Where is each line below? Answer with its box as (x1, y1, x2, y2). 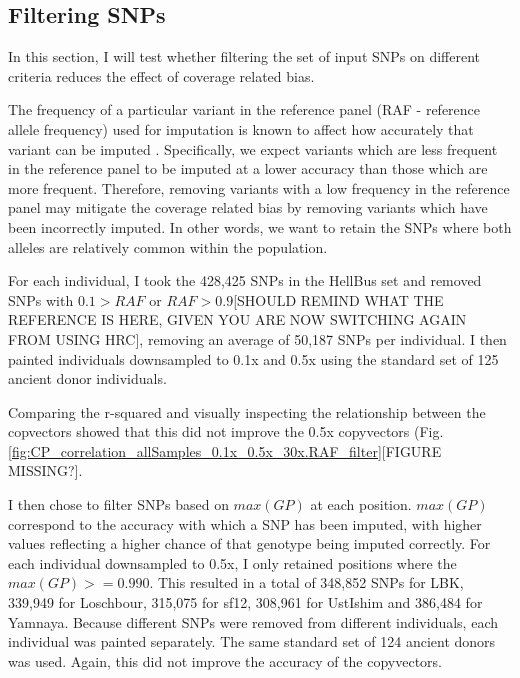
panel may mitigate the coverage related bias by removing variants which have (8, 197, 488, 218)
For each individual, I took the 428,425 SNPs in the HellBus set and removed (8, 270, 482, 291)
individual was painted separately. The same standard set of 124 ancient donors (8, 631, 496, 652)
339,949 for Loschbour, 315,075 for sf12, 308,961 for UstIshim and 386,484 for (8, 592, 483, 613)
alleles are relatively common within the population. (8, 236, 328, 257)
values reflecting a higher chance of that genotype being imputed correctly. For (8, 533, 491, 554)
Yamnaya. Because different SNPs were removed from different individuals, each (8, 611, 498, 632)
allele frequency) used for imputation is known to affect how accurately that (8, 118, 474, 139)
